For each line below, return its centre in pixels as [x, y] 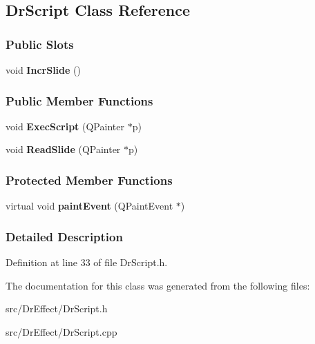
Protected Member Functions [89, 180]
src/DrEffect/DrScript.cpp [61, 331]
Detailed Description [64, 236]
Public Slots [40, 44]
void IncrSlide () [43, 70]
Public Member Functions [79, 100]
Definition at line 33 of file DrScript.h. [87, 262]
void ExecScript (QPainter [65, 126]
